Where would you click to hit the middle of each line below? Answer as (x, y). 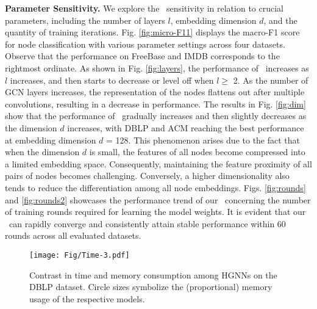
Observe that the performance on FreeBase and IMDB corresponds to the (142, 56)
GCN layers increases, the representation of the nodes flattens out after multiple (155, 92)
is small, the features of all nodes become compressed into (197, 152)
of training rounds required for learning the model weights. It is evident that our (155, 212)
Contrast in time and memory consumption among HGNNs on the (153, 274)
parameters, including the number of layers (85, 20)
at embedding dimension (51, 140)
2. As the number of (271, 80)
